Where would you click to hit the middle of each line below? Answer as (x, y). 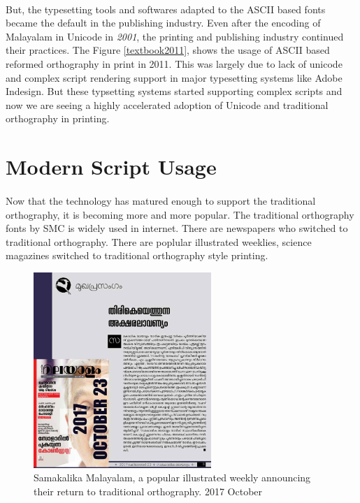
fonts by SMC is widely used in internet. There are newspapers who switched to (177, 228)
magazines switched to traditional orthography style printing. (137, 255)
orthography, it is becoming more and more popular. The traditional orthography (180, 214)
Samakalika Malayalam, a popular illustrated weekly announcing (172, 478)
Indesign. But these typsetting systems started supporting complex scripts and (174, 91)
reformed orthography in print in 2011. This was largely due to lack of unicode (174, 63)
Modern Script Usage (111, 167)
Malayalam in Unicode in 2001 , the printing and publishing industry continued (175, 36)
